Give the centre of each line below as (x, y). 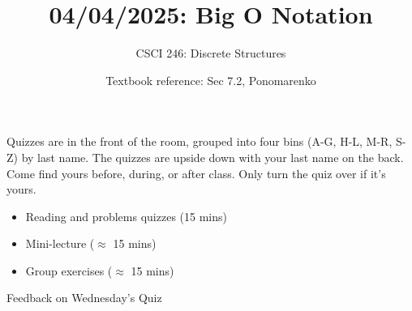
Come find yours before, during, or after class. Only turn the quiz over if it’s (196, 173)
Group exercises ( (69, 270)
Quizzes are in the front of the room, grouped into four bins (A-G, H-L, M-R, (200, 141)
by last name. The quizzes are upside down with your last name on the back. (212, 157)
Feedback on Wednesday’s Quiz (84, 298)
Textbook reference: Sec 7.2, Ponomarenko (211, 80)
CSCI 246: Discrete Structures (211, 53)
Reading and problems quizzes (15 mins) (126, 216)
